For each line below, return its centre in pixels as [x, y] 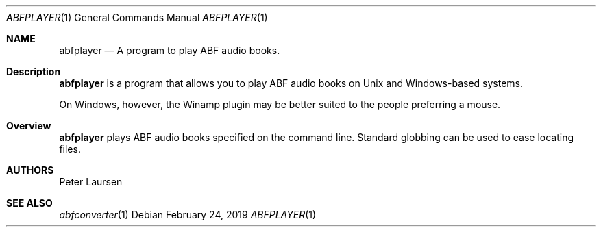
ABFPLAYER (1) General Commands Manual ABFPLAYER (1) [137, 17]
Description [34, 72]
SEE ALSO [29, 203]
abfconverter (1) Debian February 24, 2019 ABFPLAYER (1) [188, 215]
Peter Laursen [91, 182]
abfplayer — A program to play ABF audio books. [170, 50]
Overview [29, 126]
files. [70, 149]
